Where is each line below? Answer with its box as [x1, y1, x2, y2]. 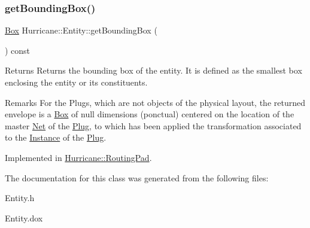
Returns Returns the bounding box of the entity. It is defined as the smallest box [5, 64, 302, 77]
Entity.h [5, 191, 35, 204]
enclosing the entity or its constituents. [5, 76, 148, 88]
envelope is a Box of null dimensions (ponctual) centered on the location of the [5, 108, 294, 120]
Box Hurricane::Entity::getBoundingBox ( [5, 24, 157, 37]
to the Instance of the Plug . [5, 131, 107, 144]
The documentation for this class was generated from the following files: [5, 171, 269, 184]
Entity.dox [5, 211, 43, 224]
